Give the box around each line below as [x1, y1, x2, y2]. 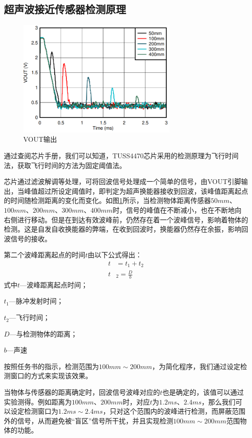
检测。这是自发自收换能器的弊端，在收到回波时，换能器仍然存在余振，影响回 [4, 224, 248, 234]
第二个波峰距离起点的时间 [4, 250, 85, 260]
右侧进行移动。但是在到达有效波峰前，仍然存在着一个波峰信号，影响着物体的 [4, 214, 248, 224]
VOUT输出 [23, 134, 57, 144]
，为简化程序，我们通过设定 [152, 361, 240, 371]
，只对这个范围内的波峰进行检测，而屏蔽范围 [103, 406, 246, 416]
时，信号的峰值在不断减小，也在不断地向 [112, 205, 242, 215]
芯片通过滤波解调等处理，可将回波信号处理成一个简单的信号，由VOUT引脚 [4, 176, 241, 186]
